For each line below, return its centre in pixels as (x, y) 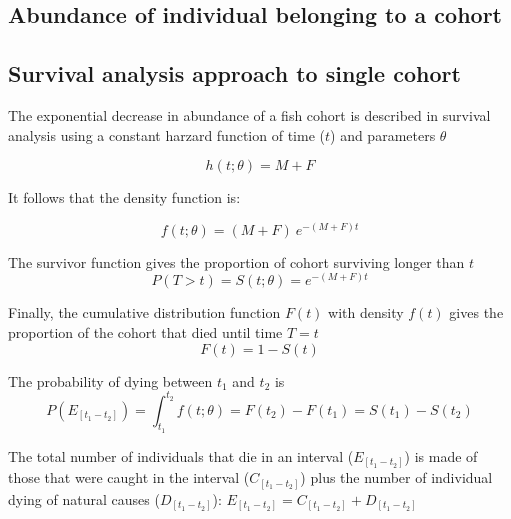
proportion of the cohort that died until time (145, 331)
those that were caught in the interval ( (129, 477)
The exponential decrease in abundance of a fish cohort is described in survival (249, 114)
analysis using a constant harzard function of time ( (166, 134)
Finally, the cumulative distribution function (144, 312)
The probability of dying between (110, 380)
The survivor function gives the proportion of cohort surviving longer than (236, 261)
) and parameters (383, 134)
